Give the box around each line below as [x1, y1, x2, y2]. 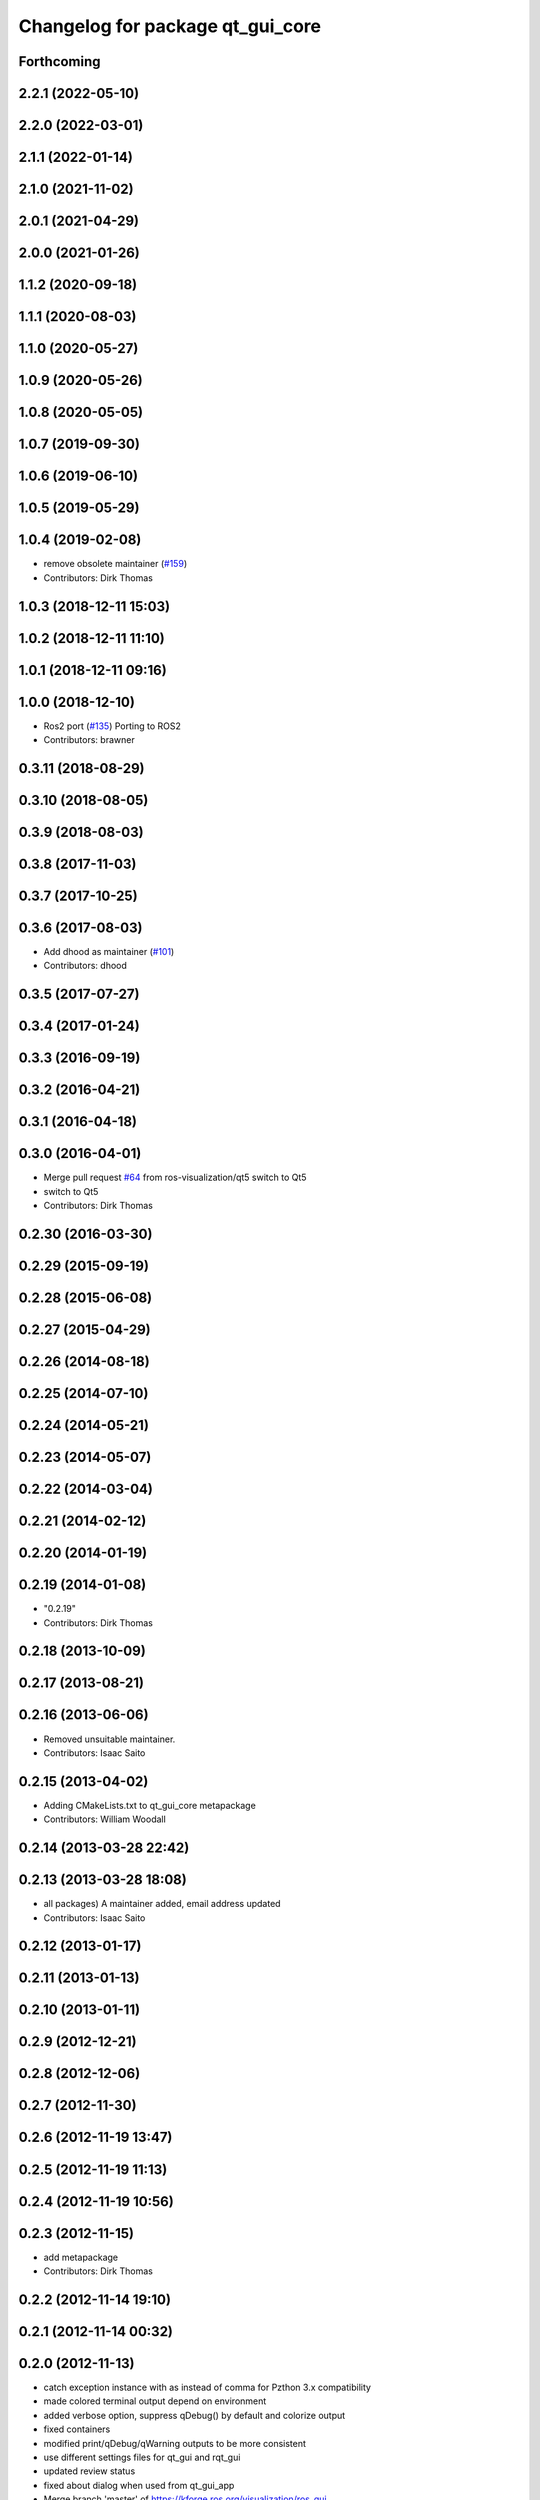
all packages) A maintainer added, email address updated [43, 1898, 281, 1910]
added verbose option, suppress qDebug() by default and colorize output [43, 2409, 346, 2421]
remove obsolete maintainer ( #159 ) [43, 558, 188, 570]
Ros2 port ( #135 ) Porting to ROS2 [43, 720, 182, 732]
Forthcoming [18, 53, 101, 70]
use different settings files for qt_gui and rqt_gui [43, 2451, 241, 2463]
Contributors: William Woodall [43, 1813, 167, 1825]
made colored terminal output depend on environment [43, 2395, 267, 2407]
